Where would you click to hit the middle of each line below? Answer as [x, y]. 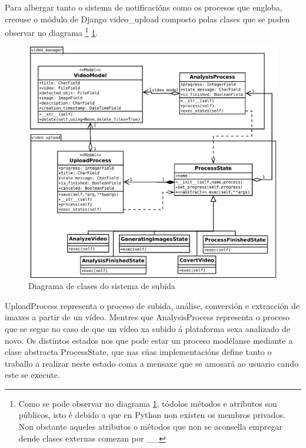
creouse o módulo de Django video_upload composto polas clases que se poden [147, 19]
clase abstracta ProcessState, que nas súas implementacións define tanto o [138, 352]
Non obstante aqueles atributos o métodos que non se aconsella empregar [150, 427]
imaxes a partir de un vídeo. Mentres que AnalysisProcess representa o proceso [147, 317]
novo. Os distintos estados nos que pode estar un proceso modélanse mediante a [149, 340]
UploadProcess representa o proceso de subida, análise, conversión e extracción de [152, 305]
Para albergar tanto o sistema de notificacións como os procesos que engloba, [144, 7]
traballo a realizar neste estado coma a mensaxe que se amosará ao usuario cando [152, 363]
